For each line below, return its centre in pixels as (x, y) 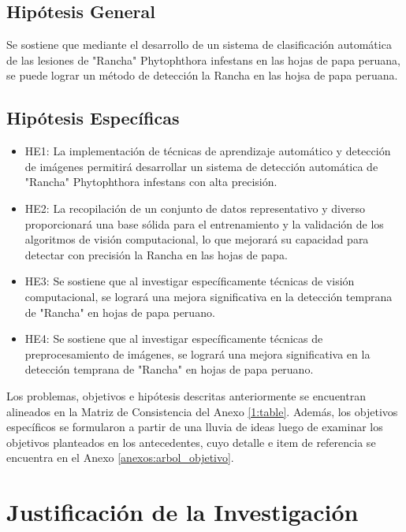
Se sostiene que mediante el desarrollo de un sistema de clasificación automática (199, 45)
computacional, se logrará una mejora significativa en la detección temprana (209, 296)
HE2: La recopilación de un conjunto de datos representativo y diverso (195, 208)
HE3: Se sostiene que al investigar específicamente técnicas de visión (190, 281)
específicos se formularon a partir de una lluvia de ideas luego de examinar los (195, 427)
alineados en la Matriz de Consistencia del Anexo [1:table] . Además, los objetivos (202, 411)
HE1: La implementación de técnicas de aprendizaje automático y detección (208, 151)
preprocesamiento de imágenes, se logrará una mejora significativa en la (197, 353)
